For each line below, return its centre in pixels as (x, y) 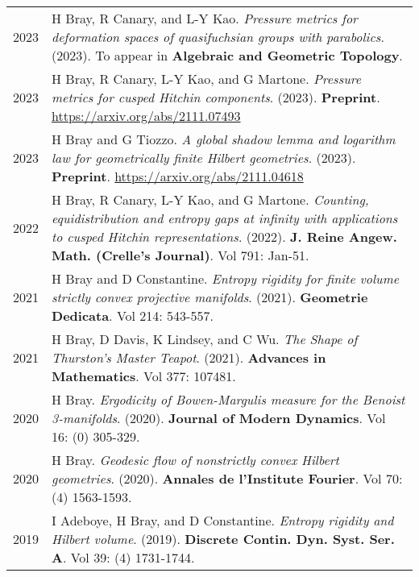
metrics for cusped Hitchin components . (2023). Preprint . (216, 97)
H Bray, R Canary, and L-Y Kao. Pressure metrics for (205, 18)
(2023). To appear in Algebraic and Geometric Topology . (227, 55)
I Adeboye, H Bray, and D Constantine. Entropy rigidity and (223, 520)
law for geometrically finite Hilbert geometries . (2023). (204, 158)
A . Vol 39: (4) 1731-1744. (123, 557)
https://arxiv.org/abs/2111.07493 (146, 116)
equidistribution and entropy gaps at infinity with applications (225, 218)
